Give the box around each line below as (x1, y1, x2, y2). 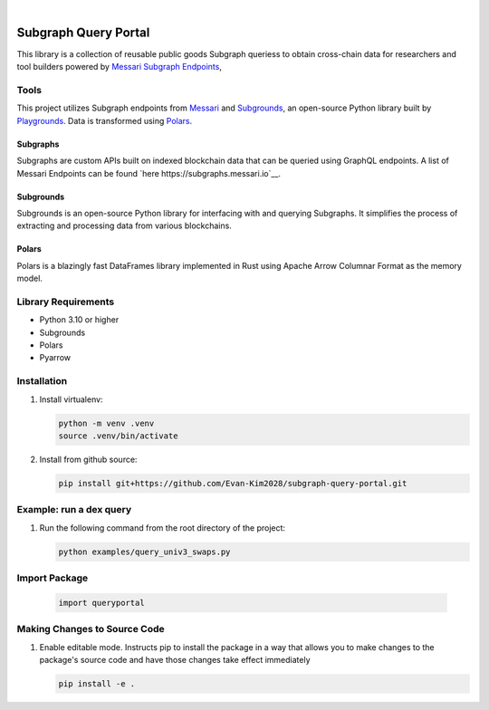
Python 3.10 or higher (39, 314, 120, 325)
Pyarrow (39, 352, 72, 363)
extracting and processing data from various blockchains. (16, 220, 233, 231)
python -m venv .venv (58, 417, 155, 428)
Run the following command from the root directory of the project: (39, 522, 285, 533)
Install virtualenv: (39, 394, 103, 405)
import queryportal (58, 598, 145, 608)
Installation (16, 375, 68, 388)
